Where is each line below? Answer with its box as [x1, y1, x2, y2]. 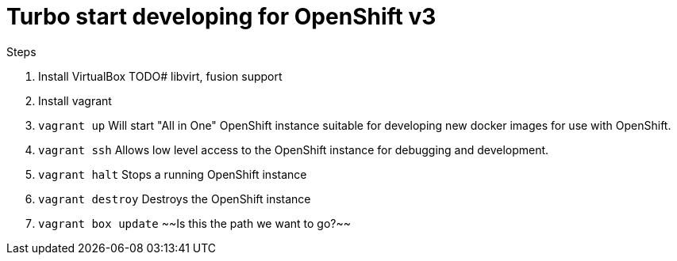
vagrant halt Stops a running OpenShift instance [38, 167, 307, 181]
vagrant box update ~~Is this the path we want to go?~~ [38, 216, 352, 230]
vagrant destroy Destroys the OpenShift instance [38, 191, 311, 206]
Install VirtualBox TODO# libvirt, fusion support [38, 69, 283, 83]
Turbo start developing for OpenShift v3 [6, 3, 437, 30]
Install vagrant [38, 93, 112, 108]
